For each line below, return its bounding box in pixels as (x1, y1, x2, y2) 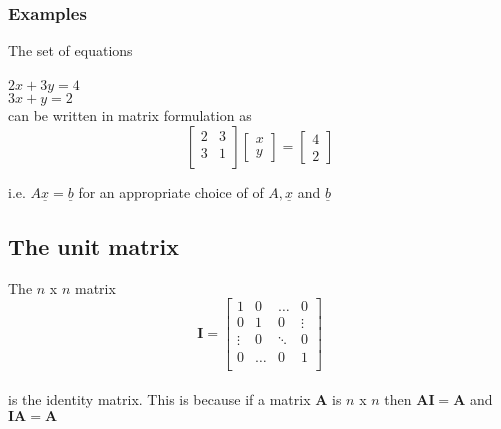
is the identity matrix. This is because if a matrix (8, 389, 311, 410)
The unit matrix (8, 230, 179, 261)
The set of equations (8, 40, 133, 61)
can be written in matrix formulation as (8, 105, 252, 126)
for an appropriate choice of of (78, 182, 264, 202)
